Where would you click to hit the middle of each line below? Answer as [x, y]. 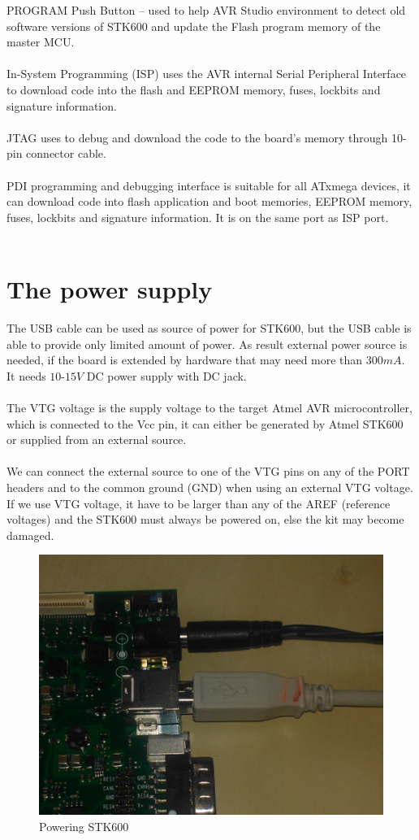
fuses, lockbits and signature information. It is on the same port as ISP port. [198, 217]
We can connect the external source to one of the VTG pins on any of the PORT [208, 471]
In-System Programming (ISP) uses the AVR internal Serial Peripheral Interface [207, 74]
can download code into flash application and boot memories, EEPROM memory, [209, 201]
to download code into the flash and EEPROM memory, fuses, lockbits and [194, 89]
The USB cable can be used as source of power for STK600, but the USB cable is [209, 328]
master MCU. [41, 42]
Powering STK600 [84, 826]
